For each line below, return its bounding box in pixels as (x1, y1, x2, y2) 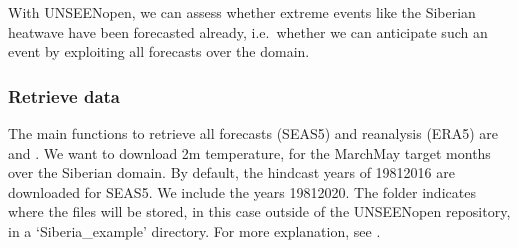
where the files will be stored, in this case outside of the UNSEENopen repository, (8, 201, 511, 222)
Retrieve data (8, 83, 120, 108)
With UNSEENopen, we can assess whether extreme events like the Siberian (8, 2, 476, 22)
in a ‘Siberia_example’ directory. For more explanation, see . (8, 220, 381, 241)
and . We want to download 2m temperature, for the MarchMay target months (8, 142, 491, 163)
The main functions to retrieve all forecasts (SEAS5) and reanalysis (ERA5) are (8, 123, 498, 143)
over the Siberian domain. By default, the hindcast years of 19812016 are (8, 162, 455, 183)
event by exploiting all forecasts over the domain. (8, 41, 310, 62)
